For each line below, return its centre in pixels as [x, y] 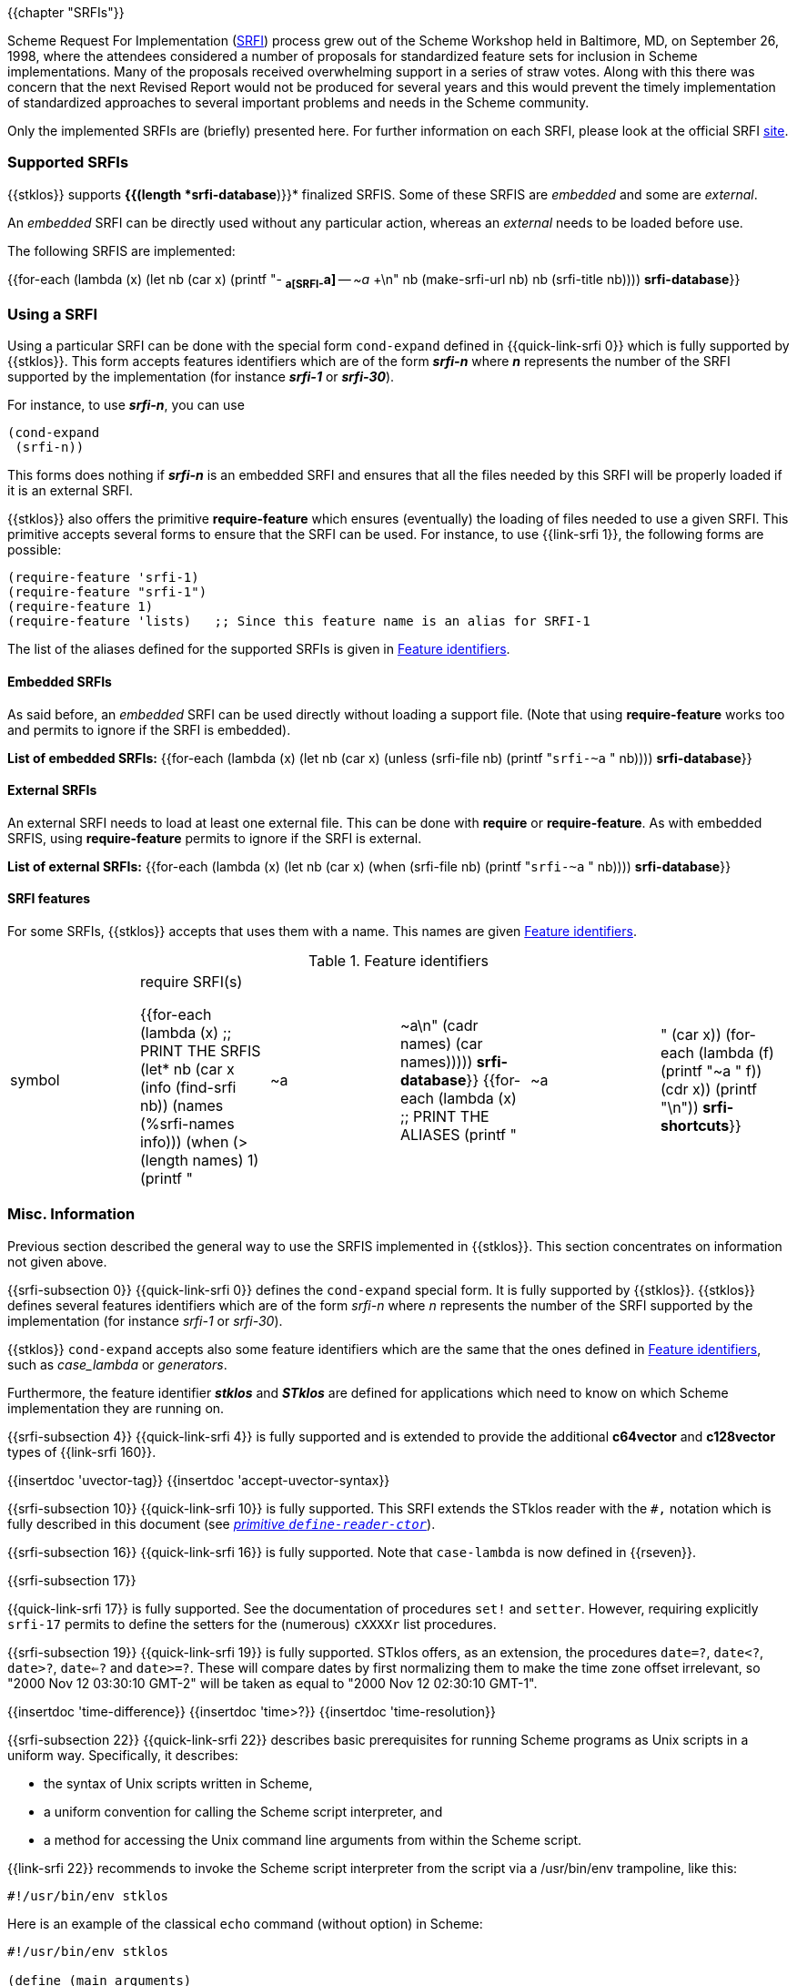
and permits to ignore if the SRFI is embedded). [149, 729]
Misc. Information [71, 1214]
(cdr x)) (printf [708, 1089]
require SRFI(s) [191, 981]
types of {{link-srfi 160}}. [82, 1451]
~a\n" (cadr [439, 1025]
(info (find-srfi [188, 1087]
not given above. [57, 1261]
